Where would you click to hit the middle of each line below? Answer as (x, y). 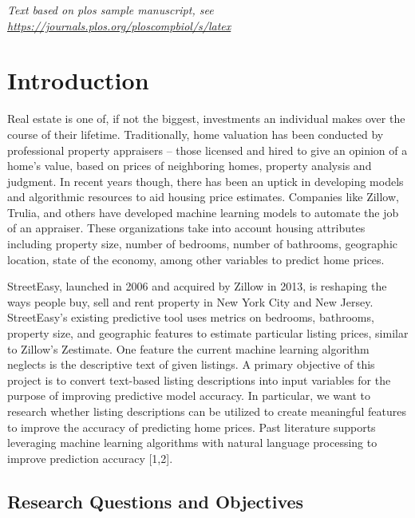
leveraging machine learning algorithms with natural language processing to (192, 443)
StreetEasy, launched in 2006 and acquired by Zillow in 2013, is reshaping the (197, 286)
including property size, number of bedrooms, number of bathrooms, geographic (203, 244)
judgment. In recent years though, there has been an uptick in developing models (206, 181)
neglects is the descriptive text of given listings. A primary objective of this (191, 364)
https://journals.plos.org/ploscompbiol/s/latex (119, 25)
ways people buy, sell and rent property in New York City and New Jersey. (190, 301)
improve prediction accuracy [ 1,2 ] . (90, 458)
